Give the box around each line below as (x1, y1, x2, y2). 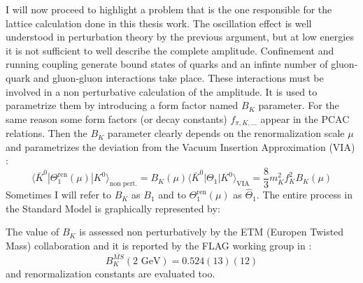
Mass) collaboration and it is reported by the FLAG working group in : (6, 238, 312, 253)
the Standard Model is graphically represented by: (6, 201, 220, 215)
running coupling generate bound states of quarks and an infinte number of (6, 57, 328, 71)
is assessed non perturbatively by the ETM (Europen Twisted (79, 224, 344, 239)
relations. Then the (6, 126, 87, 140)
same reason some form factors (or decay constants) (6, 111, 227, 126)
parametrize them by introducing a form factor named (6, 98, 239, 113)
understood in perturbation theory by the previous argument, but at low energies (6, 29, 354, 44)
